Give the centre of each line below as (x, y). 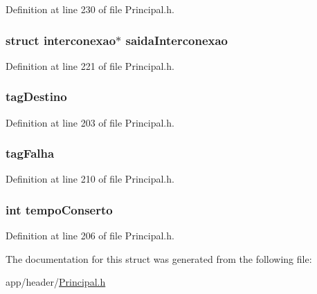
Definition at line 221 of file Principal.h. (90, 65)
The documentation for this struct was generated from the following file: (159, 258)
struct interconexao (61, 40)
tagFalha (30, 153)
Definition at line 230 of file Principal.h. (90, 9)
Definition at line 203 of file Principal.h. (90, 122)
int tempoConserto (59, 209)
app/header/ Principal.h (56, 282)
